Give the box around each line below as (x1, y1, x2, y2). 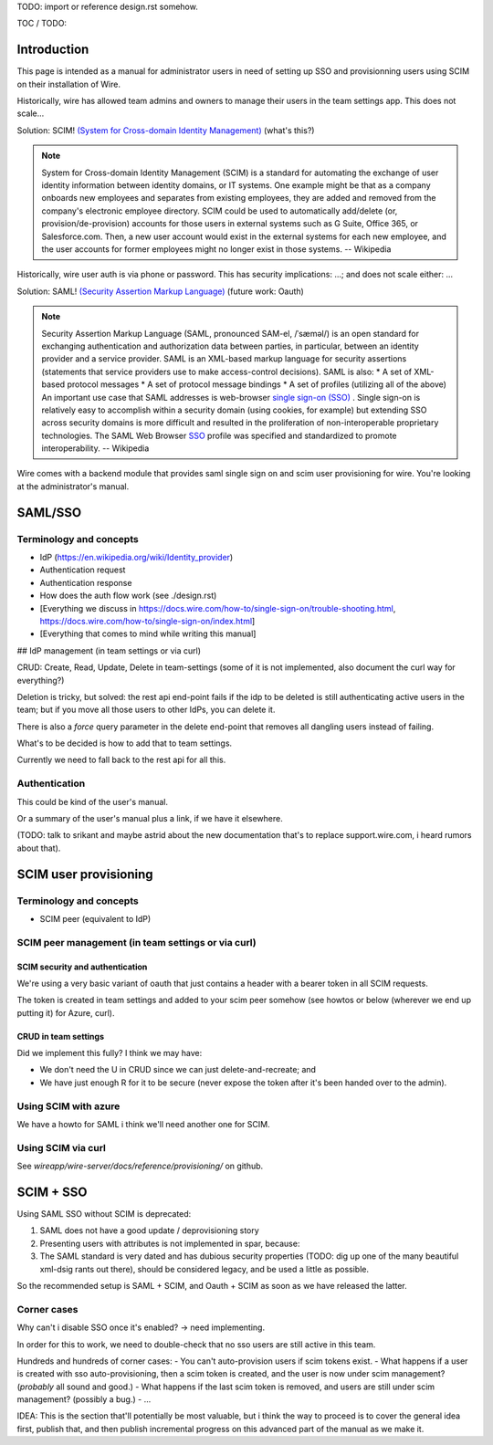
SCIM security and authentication (16, 961, 148, 972)
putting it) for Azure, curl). (16, 1007, 115, 1018)
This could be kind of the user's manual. (16, 796, 169, 807)
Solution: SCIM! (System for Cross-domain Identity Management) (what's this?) (16, 124, 315, 136)
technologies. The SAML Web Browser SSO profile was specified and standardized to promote (41, 430, 397, 441)
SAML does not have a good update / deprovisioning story (39, 1225, 259, 1236)
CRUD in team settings (16, 1031, 105, 1042)
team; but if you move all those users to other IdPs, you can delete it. (16, 704, 276, 716)
